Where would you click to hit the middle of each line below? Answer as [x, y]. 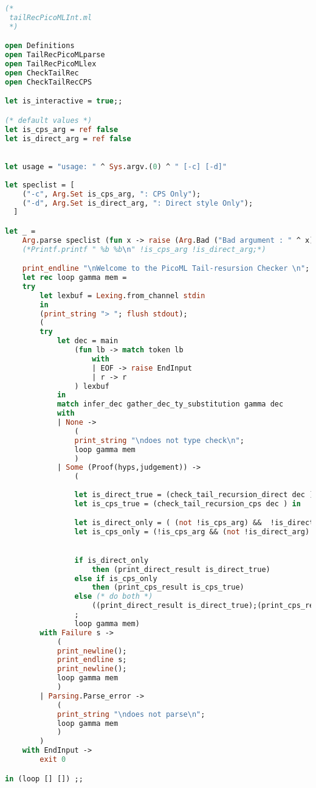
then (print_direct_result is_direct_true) [181, 569]
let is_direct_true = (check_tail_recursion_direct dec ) [194, 495]
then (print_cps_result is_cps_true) [168, 588]
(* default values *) [49, 120]
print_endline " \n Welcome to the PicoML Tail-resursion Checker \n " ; [166, 269]
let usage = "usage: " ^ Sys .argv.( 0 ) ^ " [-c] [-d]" [116, 167]
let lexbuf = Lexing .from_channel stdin [122, 295]
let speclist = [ [40, 185]
